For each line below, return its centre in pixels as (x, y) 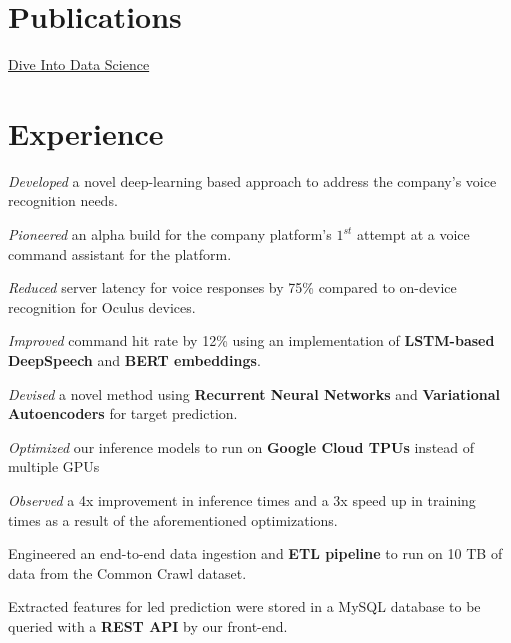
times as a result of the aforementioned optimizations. (173, 519)
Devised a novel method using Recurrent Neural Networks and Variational (254, 393)
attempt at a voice (413, 234)
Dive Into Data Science (79, 64)
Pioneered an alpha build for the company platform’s (170, 234)
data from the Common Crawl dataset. (127, 572)
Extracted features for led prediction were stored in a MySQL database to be (244, 606)
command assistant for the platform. (120, 253)
